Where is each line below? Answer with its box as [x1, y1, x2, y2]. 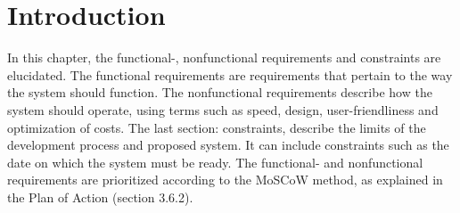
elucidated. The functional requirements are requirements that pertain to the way [7, 65, 453, 84]
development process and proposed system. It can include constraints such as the [7, 135, 449, 154]
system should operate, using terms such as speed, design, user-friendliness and [7, 100, 439, 119]
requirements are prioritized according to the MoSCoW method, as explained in [7, 170, 443, 189]
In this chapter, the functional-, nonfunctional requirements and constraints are [7, 48, 441, 67]
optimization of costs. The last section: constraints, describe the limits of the [7, 118, 426, 136]
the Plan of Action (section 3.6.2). [7, 187, 193, 206]
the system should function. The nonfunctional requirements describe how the [7, 83, 432, 102]
